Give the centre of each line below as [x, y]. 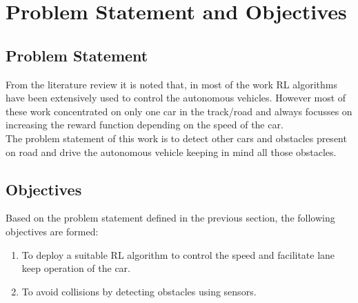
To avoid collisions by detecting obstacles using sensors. [139, 291]
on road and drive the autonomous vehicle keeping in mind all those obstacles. [171, 151]
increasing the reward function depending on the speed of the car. [145, 125]
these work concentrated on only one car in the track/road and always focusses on [179, 111]
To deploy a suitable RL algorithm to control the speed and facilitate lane [178, 254]
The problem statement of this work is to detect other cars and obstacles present [176, 138]
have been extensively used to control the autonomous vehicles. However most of [176, 98]
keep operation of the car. [76, 268]
